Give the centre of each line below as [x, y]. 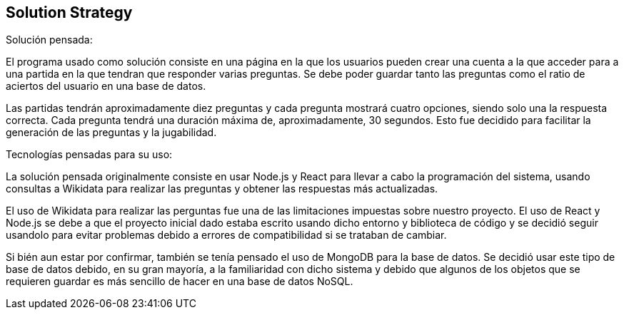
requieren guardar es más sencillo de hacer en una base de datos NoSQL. [180, 282]
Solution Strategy [69, 12]
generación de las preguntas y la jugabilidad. [111, 133]
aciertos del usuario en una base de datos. [106, 86]
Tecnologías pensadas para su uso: [89, 155]
